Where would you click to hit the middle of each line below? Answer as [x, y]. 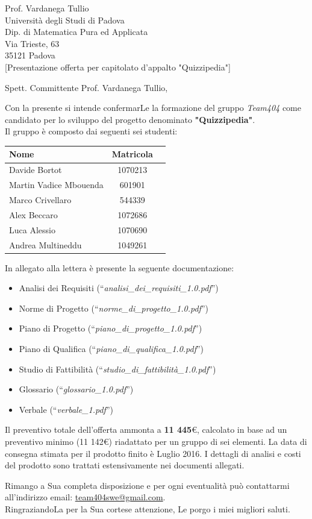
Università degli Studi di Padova [65, 20]
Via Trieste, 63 [32, 43]
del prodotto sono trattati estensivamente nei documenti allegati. [125, 465]
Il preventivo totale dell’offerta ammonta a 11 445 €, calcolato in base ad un [146, 429]
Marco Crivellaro [40, 199]
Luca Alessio [32, 229]
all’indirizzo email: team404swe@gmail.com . [85, 497]
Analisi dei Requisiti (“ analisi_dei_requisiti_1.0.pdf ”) [119, 288]
